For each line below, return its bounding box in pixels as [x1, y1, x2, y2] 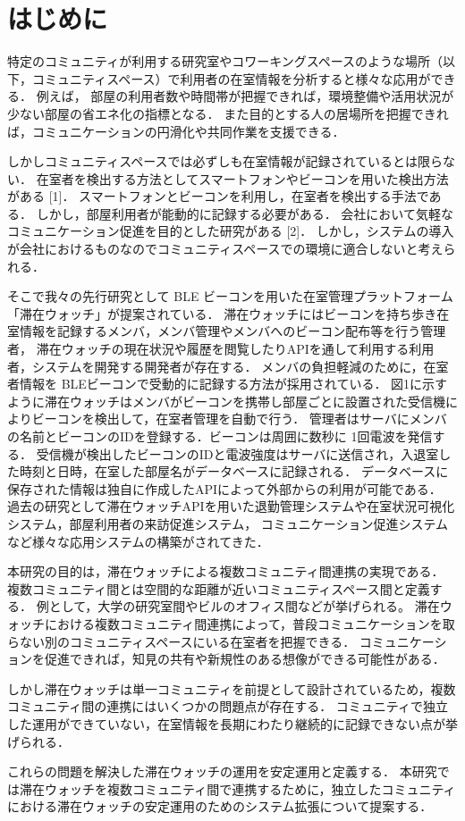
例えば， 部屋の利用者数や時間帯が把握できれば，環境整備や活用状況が [36, 87, 454, 105]
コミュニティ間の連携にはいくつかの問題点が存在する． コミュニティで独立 [7, 697, 448, 716]
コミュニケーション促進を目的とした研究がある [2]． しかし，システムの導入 [7, 222, 454, 240]
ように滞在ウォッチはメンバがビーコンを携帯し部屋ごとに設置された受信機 [7, 391, 445, 410]
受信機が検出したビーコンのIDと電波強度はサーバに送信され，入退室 [36, 444, 439, 463]
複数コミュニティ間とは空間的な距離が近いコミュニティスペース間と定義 [7, 579, 430, 598]
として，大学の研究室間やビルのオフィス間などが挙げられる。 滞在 [48, 597, 440, 616]
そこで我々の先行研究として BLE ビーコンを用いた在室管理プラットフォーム [7, 287, 453, 306]
